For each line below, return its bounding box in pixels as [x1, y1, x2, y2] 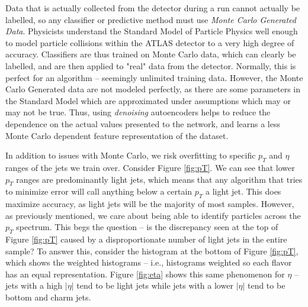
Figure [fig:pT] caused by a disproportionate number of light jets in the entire [5, 233, 287, 245]
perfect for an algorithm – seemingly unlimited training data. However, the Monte [5, 71, 303, 83]
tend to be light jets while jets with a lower [76, 279, 233, 292]
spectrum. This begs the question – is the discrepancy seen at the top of [16, 221, 278, 233]
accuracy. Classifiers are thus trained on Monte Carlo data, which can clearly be [5, 48, 296, 60]
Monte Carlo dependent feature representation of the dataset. [5, 129, 229, 141]
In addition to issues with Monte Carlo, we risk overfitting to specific [5, 149, 256, 161]
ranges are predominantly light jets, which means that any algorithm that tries [16, 173, 303, 185]
